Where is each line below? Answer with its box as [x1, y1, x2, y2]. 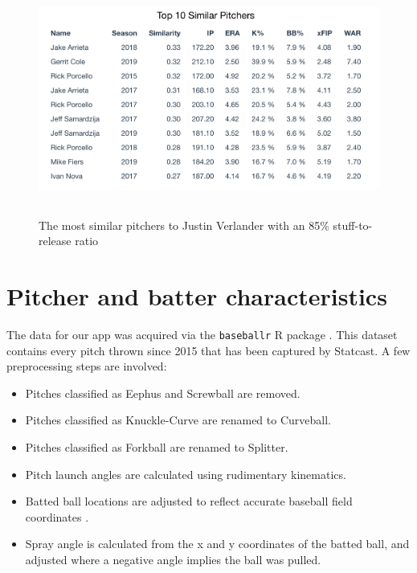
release [39, 232, 72, 249]
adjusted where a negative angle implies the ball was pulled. [25, 550, 321, 567]
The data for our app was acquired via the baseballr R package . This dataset [6, 325, 398, 342]
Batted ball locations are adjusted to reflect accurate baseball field [25, 493, 353, 510]
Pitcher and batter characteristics [6, 279, 387, 312]
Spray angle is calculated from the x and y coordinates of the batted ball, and [25, 535, 410, 552]
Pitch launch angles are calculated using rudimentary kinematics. [25, 465, 346, 482]
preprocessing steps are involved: [6, 358, 167, 374]
